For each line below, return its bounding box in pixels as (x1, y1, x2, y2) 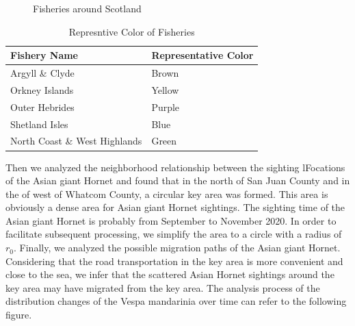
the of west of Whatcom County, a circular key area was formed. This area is (5, 186, 328, 201)
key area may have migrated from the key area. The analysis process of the (5, 280, 320, 294)
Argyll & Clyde (10, 66, 75, 80)
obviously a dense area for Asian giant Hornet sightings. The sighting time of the (5, 200, 345, 214)
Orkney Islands (10, 82, 74, 97)
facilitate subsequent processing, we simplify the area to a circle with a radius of (5, 227, 342, 241)
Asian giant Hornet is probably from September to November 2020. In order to (5, 213, 337, 227)
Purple (151, 99, 180, 114)
